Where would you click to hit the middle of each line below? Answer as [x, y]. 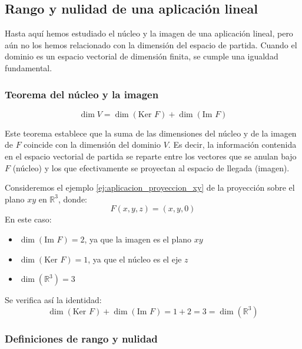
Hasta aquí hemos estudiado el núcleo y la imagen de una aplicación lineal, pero [149, 33]
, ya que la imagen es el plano [138, 239]
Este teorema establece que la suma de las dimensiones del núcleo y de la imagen [151, 133]
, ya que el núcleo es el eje [135, 259]
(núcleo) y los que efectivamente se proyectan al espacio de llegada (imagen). [151, 167]
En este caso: [28, 219]
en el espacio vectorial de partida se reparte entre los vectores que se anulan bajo [151, 156]
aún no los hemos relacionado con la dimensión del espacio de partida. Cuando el [151, 44]
